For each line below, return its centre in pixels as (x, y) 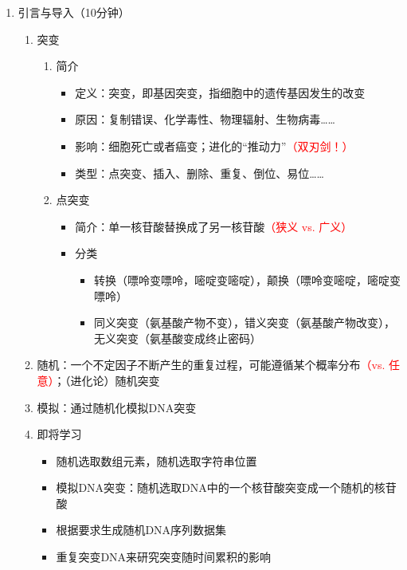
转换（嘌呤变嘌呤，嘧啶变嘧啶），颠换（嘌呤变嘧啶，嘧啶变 (247, 279)
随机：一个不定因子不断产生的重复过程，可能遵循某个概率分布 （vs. (211, 365)
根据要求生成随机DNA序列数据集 (141, 530)
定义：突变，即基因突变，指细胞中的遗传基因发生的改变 (220, 92)
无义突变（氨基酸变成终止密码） (177, 338)
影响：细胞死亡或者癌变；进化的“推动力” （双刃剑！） (214, 145)
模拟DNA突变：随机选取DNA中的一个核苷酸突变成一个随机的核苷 (226, 487)
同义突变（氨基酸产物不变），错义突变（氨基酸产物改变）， (244, 322)
